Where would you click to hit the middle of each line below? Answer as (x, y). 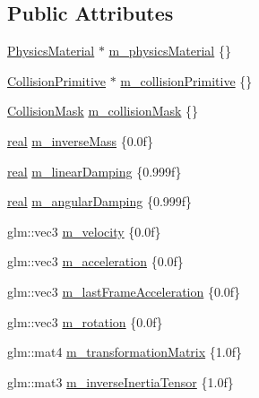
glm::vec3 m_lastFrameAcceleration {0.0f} (124, 291)
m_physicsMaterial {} (170, 51)
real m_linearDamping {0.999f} (95, 171)
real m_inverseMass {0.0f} (80, 140)
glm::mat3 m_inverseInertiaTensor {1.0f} (121, 381)
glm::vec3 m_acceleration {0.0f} (95, 261)
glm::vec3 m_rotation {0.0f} (85, 321)
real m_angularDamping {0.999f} (100, 201)
